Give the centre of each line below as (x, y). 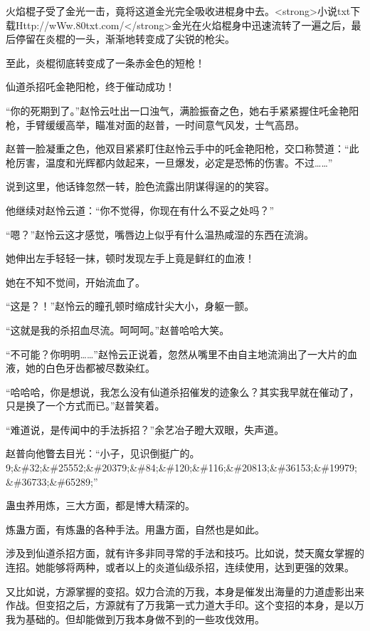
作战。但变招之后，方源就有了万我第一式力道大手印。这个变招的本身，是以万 (185, 605)
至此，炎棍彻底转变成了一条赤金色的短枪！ (105, 62)
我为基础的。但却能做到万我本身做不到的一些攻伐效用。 (135, 619)
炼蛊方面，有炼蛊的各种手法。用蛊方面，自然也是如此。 (135, 529)
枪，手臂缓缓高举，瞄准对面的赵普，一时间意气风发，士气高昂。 (155, 124)
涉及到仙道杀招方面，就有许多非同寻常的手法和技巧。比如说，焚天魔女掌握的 (185, 553)
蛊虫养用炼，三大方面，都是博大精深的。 (100, 505)
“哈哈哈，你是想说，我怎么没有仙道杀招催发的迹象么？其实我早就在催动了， (183, 391)
